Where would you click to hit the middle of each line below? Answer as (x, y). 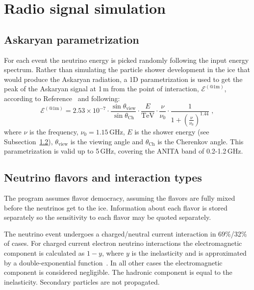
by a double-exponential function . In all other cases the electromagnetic (113, 262)
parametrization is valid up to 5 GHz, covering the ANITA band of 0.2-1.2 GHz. (124, 151)
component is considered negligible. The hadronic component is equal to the (118, 272)
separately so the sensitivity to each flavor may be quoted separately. (108, 217)
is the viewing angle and (107, 141)
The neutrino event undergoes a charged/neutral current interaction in (110, 233)
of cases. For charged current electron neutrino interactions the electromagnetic (123, 243)
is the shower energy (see (172, 131)
